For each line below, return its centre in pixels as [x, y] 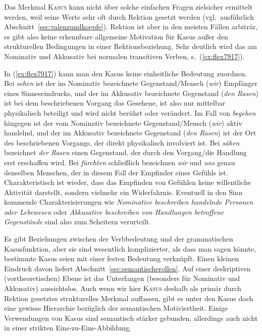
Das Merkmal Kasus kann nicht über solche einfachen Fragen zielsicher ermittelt [128, 7]
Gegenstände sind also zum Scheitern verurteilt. [77, 222]
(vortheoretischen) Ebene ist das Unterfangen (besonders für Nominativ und [122, 278]
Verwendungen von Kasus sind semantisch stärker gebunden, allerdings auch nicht [131, 318]
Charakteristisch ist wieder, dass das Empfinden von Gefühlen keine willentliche [127, 182]
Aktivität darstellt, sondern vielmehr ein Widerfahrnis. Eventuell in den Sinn [123, 192]
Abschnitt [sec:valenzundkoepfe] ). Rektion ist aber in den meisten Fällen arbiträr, [131, 27]
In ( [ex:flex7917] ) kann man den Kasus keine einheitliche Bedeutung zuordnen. [126, 73]
